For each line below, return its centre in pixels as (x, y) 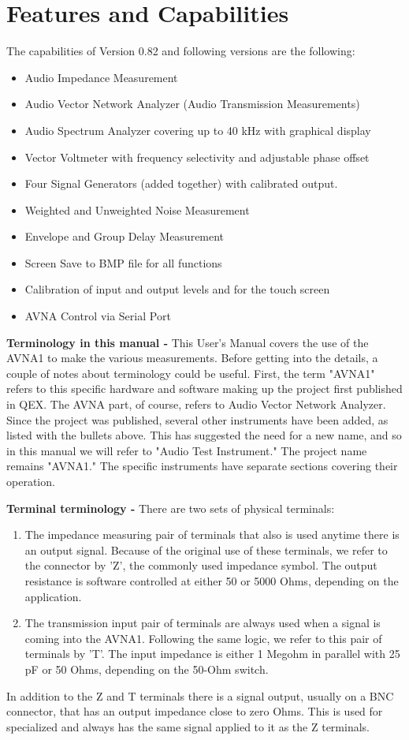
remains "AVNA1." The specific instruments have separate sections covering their (202, 466)
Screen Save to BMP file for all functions (123, 262)
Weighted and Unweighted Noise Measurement (137, 209)
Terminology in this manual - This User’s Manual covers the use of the (188, 342)
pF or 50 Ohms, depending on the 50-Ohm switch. (147, 669)
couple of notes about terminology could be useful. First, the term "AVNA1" (191, 373)
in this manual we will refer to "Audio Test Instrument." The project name (187, 450)
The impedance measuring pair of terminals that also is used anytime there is (212, 534)
